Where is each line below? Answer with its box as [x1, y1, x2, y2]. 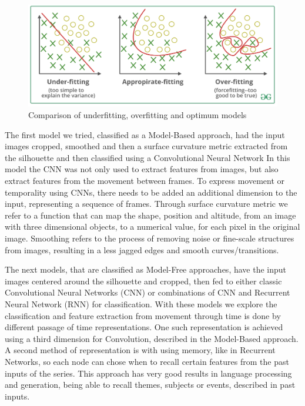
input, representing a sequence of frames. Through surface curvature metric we [5, 197, 288, 210]
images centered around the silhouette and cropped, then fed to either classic [5, 274, 282, 287]
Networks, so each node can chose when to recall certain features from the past [5, 355, 289, 367]
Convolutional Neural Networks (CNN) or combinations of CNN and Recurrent [5, 286, 290, 298]
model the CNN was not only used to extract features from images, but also [5, 163, 279, 175]
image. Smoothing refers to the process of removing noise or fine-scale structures [5, 232, 294, 244]
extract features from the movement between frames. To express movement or [5, 175, 285, 187]
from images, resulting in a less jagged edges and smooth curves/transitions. [5, 243, 279, 256]
